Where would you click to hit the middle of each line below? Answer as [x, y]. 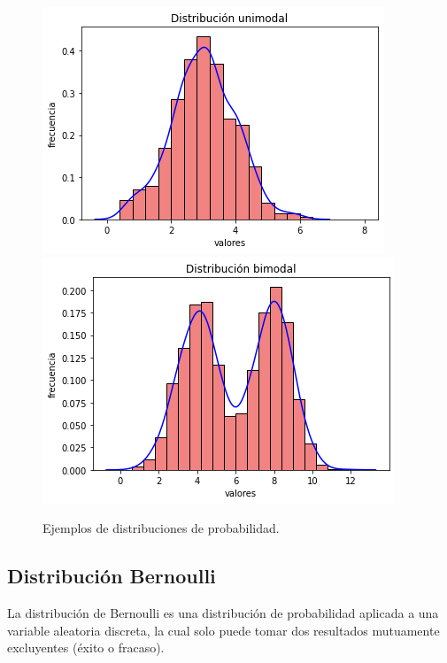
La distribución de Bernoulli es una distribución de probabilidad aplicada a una [223, 612]
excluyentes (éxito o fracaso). [86, 648]
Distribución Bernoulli [112, 576]
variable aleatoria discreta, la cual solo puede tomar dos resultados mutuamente [223, 630]
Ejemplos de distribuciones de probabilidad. [161, 528]
